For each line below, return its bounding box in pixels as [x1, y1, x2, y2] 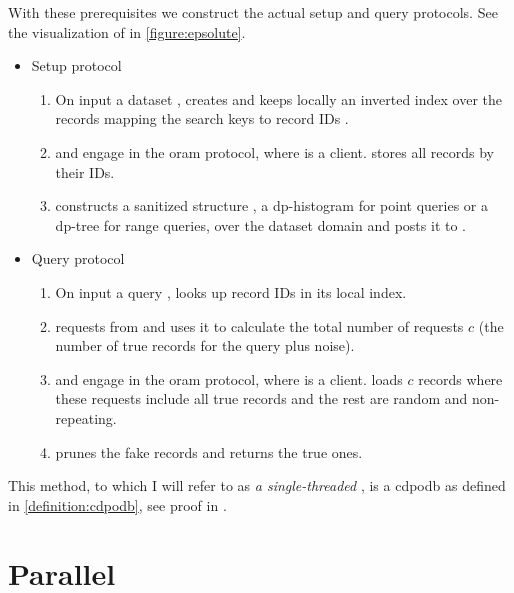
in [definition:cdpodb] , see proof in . [8, 494, 227, 515]
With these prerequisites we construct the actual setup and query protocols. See [8, 2, 498, 22]
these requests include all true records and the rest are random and [55, 388, 468, 409]
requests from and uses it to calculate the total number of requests [55, 315, 464, 336]
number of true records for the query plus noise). [55, 335, 355, 356]
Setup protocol [31, 55, 122, 76]
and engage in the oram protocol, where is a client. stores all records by [55, 141, 495, 162]
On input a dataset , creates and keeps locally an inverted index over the [55, 88, 502, 109]
